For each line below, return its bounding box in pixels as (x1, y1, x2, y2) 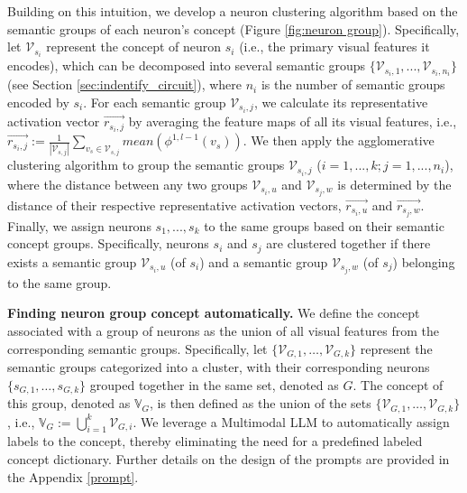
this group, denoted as (7, 394, 131, 413)
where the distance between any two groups (7, 174, 248, 193)
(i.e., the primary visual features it (239, 37, 430, 56)
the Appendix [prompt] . (7, 467, 139, 486)
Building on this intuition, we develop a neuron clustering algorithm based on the (7, 2, 458, 20)
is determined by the (337, 174, 452, 193)
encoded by (7, 92, 69, 111)
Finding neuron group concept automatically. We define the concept (7, 303, 420, 322)
